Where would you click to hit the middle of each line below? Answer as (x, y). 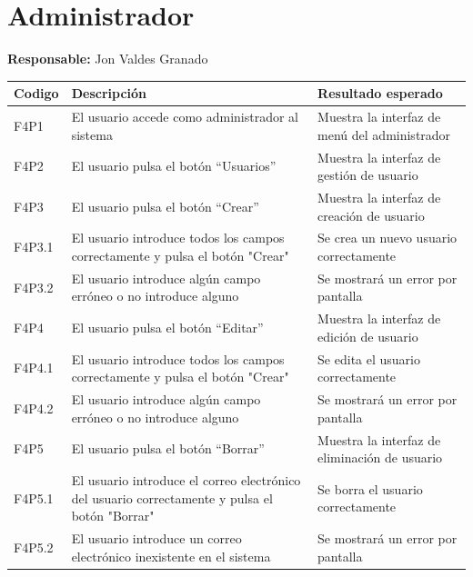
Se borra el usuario (370, 488)
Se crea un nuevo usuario (387, 238)
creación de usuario (371, 215)
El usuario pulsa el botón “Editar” (167, 328)
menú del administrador (384, 134)
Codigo (36, 93)
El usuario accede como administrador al (185, 117)
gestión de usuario (368, 175)
